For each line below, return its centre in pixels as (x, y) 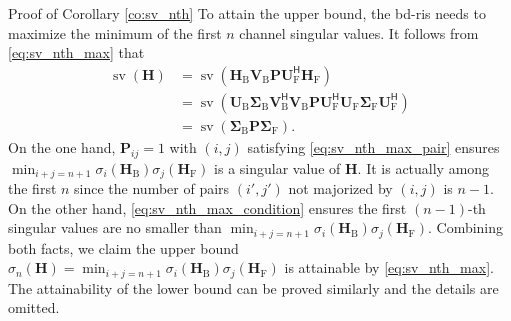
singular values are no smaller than (115, 227)
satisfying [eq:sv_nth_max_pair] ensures (373, 146)
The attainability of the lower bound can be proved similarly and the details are (253, 287)
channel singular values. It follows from (359, 32)
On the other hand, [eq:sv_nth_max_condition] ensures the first (207, 207)
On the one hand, (62, 146)
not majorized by (340, 188)
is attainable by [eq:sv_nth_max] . (389, 267)
